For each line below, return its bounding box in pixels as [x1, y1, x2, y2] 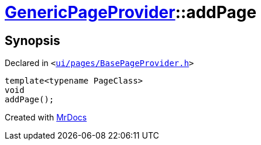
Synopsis [5, 33, 60, 48]
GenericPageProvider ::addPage [5, 2, 257, 22]
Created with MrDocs [5, 112, 87, 123]
